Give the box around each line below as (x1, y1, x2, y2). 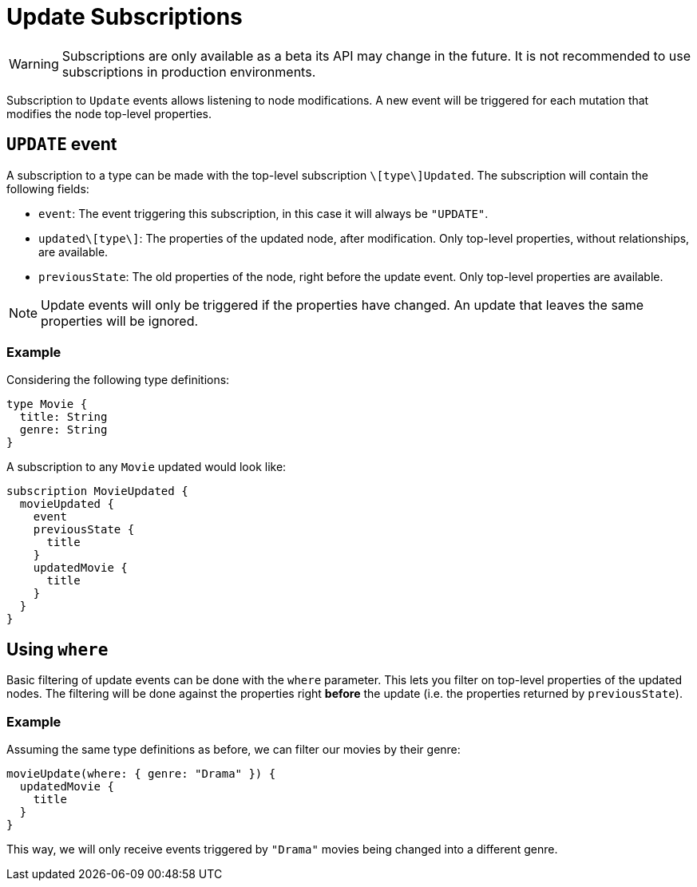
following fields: (6, 181, 89, 196)
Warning (9, 55, 59, 72)
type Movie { (6, 398, 88, 411)
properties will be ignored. (41, 312, 199, 329)
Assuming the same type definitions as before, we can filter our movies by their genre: (6, 742, 461, 756)
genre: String (19, 423, 108, 437)
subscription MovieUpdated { (6, 485, 188, 498)
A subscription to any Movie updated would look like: (6, 460, 287, 474)
